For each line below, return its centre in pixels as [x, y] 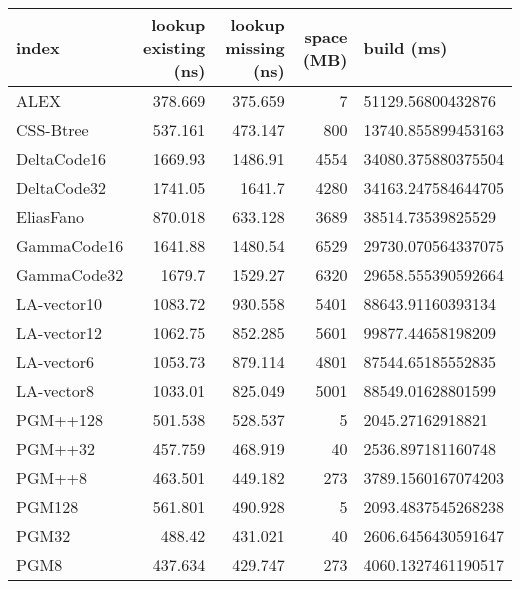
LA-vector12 [59, 332]
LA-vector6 [55, 361]
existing [174, 47]
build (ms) [405, 47]
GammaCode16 [70, 245]
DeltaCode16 [61, 158]
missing [255, 47]
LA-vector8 [55, 390]
